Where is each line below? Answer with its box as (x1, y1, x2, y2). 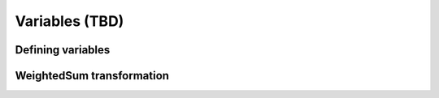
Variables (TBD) (15, 12, 124, 30)
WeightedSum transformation (15, 69, 170, 83)
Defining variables (15, 43, 111, 57)
